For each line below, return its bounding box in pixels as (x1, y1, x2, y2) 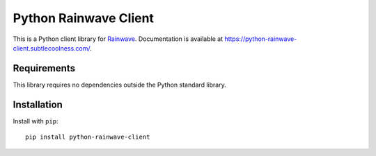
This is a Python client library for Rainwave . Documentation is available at (13, 35, 223, 43)
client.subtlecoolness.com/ (13, 44, 91, 52)
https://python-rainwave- (224, 35, 297, 43)
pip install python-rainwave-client (25, 133, 150, 141)
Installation (13, 98, 63, 110)
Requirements (13, 62, 76, 74)
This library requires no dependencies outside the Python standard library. (13, 80, 226, 89)
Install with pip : (13, 116, 58, 125)
